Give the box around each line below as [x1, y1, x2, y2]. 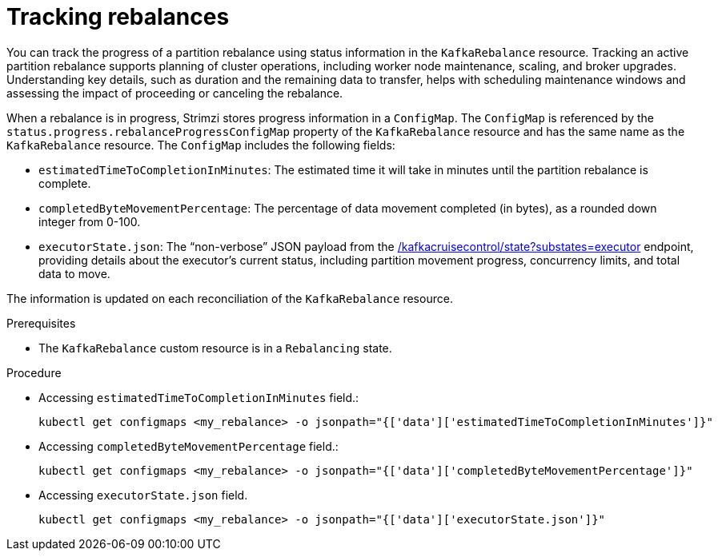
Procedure [6, 365, 62, 380]
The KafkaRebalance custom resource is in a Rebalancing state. [38, 340, 392, 355]
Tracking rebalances [6, 3, 230, 30]
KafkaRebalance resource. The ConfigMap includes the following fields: [6, 137, 395, 152]
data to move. [38, 266, 110, 280]
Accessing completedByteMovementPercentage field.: [38, 439, 339, 453]
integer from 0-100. [38, 214, 141, 229]
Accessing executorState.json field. [38, 487, 248, 502]
